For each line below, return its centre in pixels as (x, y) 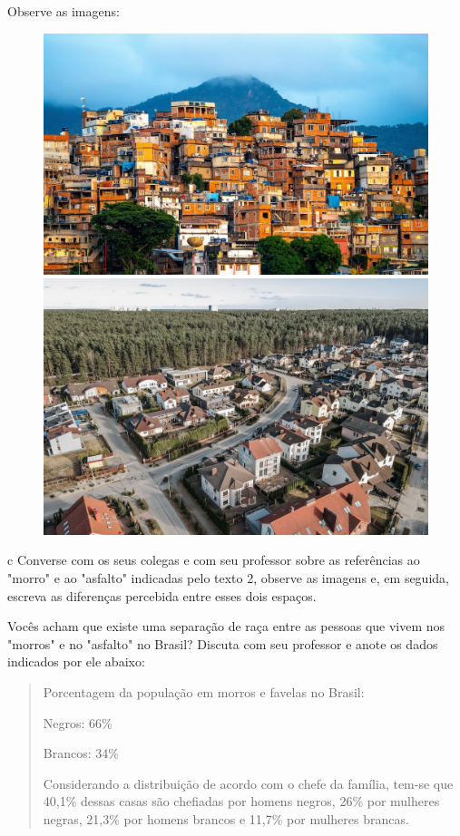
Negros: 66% (78, 722)
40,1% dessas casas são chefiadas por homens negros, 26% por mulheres (241, 801)
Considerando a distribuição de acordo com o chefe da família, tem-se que (248, 783)
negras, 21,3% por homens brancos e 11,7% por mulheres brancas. (226, 818)
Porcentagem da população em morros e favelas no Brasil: (204, 691)
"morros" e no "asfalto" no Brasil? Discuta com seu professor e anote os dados (223, 643)
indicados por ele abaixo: (76, 661)
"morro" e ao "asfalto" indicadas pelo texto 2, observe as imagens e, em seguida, (228, 578)
